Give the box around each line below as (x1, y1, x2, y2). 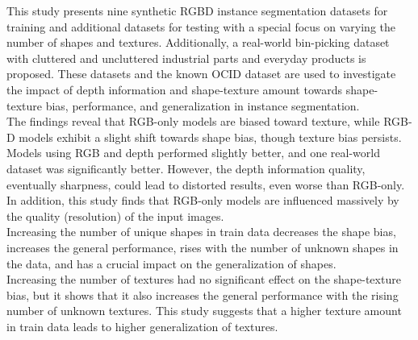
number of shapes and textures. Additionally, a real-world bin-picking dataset (6, 34, 390, 51)
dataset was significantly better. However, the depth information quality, (6, 160, 366, 176)
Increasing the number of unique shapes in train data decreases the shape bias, (6, 223, 396, 240)
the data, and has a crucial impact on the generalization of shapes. (6, 255, 336, 272)
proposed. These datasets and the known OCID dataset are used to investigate (6, 65, 396, 82)
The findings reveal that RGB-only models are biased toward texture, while (6, 113, 380, 130)
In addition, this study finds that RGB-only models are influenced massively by (6, 192, 399, 209)
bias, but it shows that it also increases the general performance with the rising (6, 286, 399, 303)
